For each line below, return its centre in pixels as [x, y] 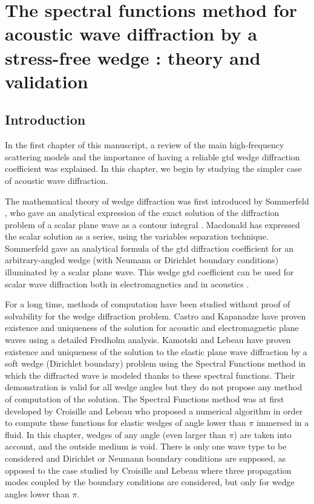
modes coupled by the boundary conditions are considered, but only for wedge [150, 482]
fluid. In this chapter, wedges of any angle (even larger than [116, 434]
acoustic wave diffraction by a [131, 34]
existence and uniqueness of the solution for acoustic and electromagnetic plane [152, 328]
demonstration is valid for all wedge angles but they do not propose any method [154, 387]
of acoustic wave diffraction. [57, 180]
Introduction [45, 119]
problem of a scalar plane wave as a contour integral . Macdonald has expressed [152, 224]
